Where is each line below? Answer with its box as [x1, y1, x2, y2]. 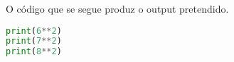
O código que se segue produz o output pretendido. [6, 1, 229, 15]
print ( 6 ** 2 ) [6, 25, 62, 36]
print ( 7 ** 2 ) [6, 36, 62, 46]
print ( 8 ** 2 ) [6, 46, 62, 57]
